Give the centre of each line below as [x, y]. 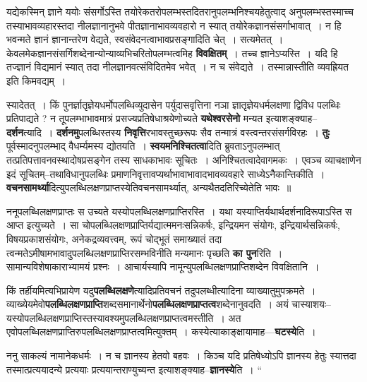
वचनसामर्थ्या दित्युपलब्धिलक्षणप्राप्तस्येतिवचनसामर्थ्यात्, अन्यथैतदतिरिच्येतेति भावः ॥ [149, 187]
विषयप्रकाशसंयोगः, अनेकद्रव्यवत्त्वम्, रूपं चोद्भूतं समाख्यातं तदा [114, 238]
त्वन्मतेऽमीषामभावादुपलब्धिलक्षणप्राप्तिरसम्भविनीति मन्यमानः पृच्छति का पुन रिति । [145, 252]
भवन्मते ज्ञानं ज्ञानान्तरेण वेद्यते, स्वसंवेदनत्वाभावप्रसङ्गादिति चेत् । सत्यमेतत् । [145, 39]
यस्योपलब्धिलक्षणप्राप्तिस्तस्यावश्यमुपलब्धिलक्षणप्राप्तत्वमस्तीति [110, 317]
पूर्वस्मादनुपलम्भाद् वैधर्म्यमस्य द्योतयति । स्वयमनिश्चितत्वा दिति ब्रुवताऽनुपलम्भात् [143, 146]
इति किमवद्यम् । [36, 80]
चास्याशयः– [312, 304]
